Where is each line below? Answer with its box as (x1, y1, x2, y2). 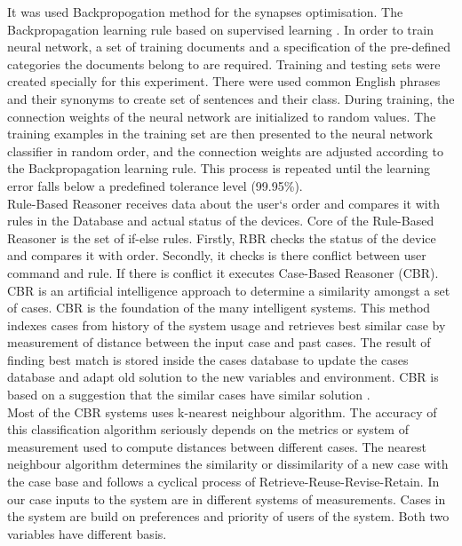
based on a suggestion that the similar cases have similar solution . (7, 385, 370, 404)
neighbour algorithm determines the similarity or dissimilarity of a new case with (7, 455, 449, 473)
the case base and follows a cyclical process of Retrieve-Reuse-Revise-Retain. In (7, 472, 440, 491)
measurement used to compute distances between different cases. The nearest (7, 437, 426, 455)
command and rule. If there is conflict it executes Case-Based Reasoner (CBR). (7, 263, 439, 281)
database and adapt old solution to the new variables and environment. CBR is (7, 368, 439, 386)
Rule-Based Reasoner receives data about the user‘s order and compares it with (7, 194, 440, 212)
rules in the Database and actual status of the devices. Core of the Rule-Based (7, 211, 434, 230)
